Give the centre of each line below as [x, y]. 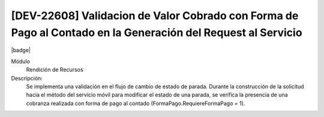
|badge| [21, 50]
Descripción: [27, 78]
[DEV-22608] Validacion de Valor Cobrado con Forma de [155, 16]
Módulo [20, 61]
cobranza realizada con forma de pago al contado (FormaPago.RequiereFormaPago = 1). [136, 103]
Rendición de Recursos [55, 70]
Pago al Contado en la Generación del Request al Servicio [157, 32]
